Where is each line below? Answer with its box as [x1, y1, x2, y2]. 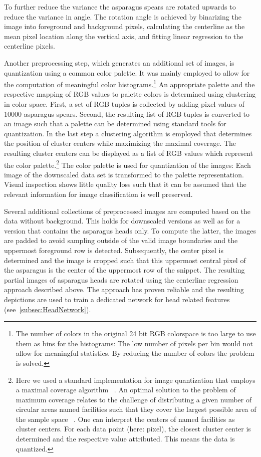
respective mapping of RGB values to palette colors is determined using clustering [4, 89, 256, 99]
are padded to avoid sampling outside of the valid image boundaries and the [4, 235, 238, 246]
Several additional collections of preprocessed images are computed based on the [4, 205, 251, 216]
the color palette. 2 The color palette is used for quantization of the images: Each [4, 158, 251, 170]
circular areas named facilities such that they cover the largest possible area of [16, 404, 256, 414]
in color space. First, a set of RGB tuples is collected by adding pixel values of [4, 99, 244, 109]
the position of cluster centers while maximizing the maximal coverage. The [4, 138, 236, 148]
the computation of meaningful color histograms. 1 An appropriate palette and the [4, 78, 255, 89]
